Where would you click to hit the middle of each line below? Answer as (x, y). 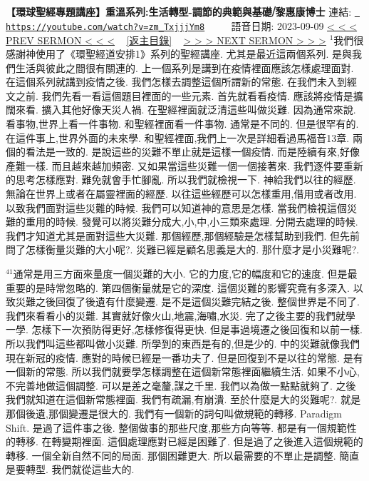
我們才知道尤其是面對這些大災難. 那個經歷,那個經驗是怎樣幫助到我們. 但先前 (183, 235)
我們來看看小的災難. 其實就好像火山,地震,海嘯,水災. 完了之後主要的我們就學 (181, 315)
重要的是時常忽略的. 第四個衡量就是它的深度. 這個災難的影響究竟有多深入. (178, 287)
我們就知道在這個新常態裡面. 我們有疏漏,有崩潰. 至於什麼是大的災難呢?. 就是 (183, 399)
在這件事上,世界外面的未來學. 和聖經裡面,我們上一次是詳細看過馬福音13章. (178, 137)
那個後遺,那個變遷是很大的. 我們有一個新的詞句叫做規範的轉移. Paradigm (174, 413)
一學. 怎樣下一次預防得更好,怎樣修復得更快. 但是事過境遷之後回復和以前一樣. (184, 329)
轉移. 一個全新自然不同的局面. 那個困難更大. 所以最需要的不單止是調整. (171, 455)
